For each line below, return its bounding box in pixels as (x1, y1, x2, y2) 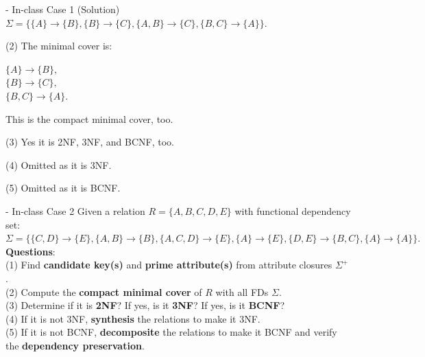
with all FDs (215, 284, 269, 299)
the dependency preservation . (5, 338, 145, 352)
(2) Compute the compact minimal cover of (5, 284, 202, 299)
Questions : (5, 244, 56, 258)
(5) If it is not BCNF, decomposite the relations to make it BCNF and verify (5, 325, 337, 339)
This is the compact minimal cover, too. (5, 111, 173, 126)
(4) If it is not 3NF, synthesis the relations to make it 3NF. (5, 311, 260, 325)
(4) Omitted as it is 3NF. (5, 157, 112, 172)
